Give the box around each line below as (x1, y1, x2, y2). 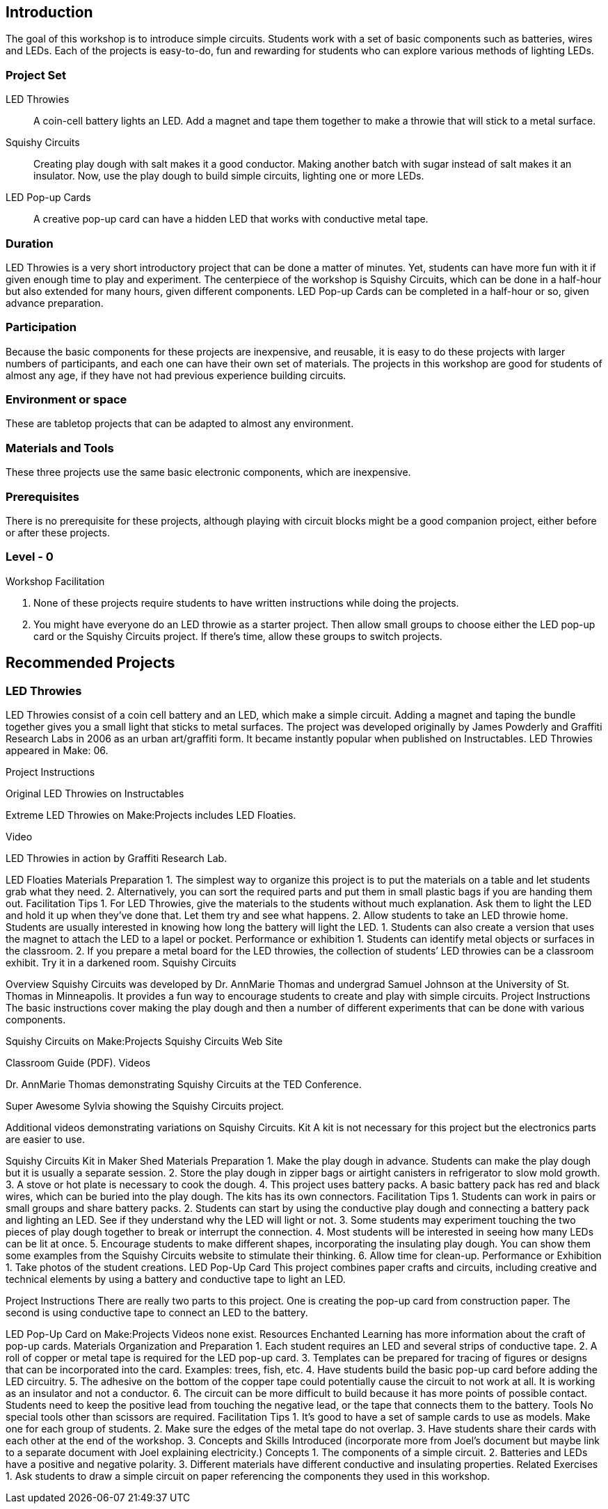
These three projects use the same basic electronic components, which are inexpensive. (6, 466, 411, 479)
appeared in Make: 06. (6, 744, 109, 756)
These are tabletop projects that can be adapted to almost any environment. (6, 417, 354, 430)
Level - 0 (6, 550, 54, 564)
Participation (6, 320, 77, 335)
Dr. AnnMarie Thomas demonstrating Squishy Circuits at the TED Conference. (6, 1078, 362, 1090)
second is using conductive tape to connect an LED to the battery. (6, 1306, 308, 1318)
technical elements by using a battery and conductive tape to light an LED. (6, 1272, 346, 1285)
